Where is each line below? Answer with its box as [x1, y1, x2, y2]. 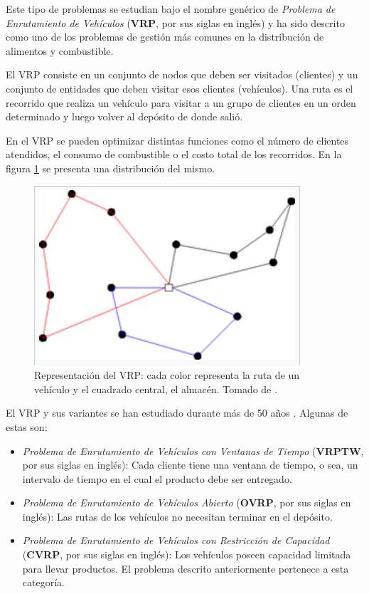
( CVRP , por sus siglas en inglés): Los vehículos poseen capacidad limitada [22, 547, 351, 562]
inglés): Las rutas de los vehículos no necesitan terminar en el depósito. [22, 509, 333, 523]
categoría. [22, 575, 65, 590]
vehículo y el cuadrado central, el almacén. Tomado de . [34, 381, 277, 396]
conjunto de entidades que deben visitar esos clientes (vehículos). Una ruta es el [6, 80, 353, 95]
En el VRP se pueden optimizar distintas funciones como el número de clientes [6, 132, 349, 147]
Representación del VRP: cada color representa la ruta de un [34, 368, 300, 382]
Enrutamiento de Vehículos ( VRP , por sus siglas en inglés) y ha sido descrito [6, 15, 345, 30]
